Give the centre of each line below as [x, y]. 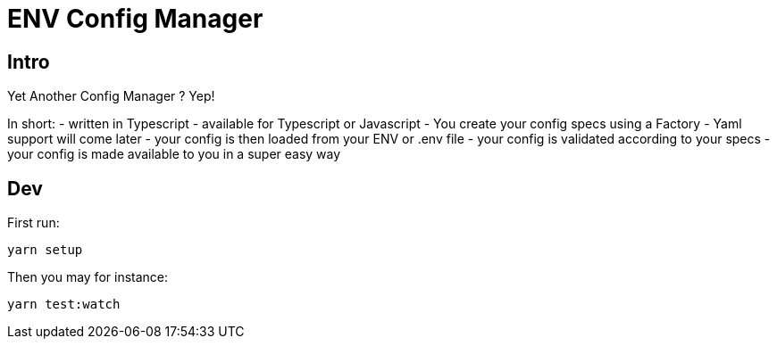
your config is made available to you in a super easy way [174, 154]
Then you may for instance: [88, 277]
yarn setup [45, 250]
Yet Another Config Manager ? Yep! [111, 96]
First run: [33, 223]
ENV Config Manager [135, 19]
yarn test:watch [64, 305]
